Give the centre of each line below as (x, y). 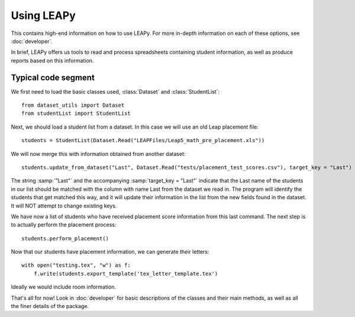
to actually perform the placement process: (64, 225)
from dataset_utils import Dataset (73, 105)
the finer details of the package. (50, 306)
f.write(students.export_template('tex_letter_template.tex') (126, 273)
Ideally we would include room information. (64, 287)
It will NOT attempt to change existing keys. (64, 206)
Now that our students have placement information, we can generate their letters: (110, 252)
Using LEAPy (43, 15)
